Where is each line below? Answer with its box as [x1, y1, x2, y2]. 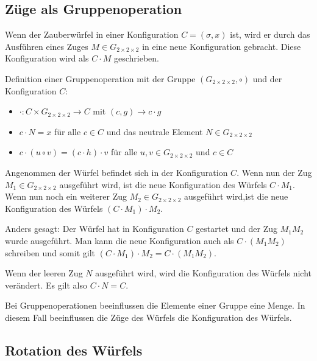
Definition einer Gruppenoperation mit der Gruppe [5, 72, 196, 85]
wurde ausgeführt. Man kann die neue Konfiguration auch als [5, 234, 234, 247]
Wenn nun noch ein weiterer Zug [5, 190, 127, 203]
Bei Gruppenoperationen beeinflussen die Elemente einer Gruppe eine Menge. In [5, 299, 305, 312]
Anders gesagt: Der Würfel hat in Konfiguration [5, 222, 184, 235]
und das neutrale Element [106, 125, 203, 138]
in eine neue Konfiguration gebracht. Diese [142, 40, 301, 52]
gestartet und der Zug [196, 222, 278, 235]
